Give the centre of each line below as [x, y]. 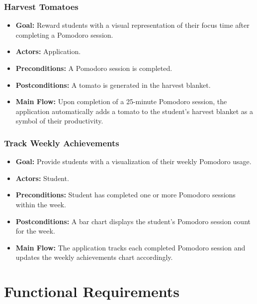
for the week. [35, 231]
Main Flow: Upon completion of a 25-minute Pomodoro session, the [121, 101]
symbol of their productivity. [59, 121]
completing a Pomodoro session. [64, 34]
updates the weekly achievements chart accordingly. [94, 257]
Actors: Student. [42, 178]
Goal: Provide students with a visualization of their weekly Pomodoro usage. [133, 161]
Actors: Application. [48, 51]
